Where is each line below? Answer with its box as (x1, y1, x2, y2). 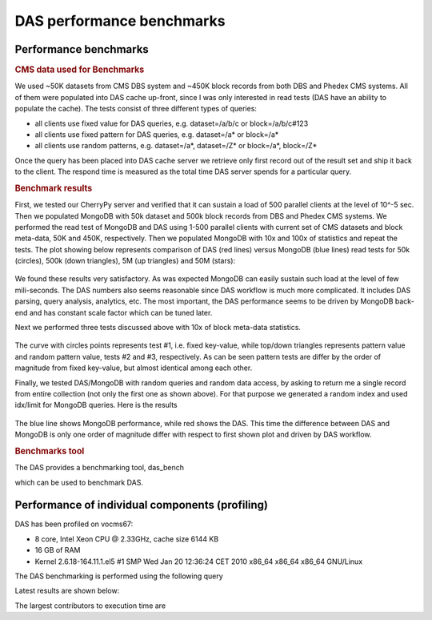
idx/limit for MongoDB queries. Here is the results (14, 401, 178, 410)
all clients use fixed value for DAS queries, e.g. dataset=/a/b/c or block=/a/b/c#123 (34, 119, 309, 128)
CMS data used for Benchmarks (14, 64, 145, 75)
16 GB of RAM (34, 546, 81, 555)
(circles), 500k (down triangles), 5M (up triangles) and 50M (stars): (14, 256, 236, 266)
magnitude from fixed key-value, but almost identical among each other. (14, 363, 253, 372)
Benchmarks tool (14, 445, 85, 457)
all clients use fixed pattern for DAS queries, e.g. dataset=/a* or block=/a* (34, 129, 279, 139)
